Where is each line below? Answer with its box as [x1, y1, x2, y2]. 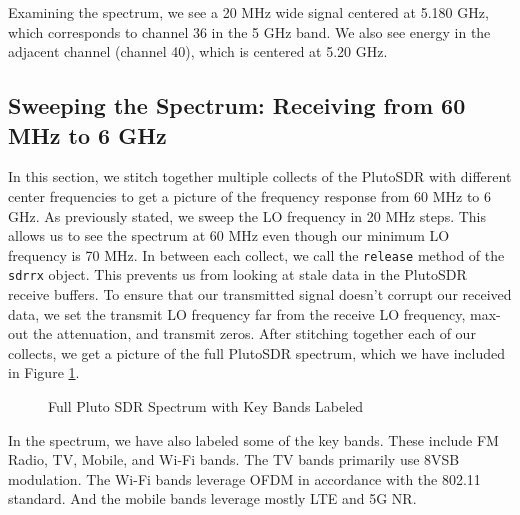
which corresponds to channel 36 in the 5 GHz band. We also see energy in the [8, 21, 491, 42]
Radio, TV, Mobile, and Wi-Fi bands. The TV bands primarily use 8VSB [8, 449, 460, 470]
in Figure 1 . [8, 362, 80, 383]
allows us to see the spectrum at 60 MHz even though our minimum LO [8, 225, 450, 246]
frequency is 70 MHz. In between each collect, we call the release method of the [8, 244, 505, 265]
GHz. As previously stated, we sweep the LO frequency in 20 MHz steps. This [8, 205, 487, 226]
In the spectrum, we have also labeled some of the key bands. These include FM [8, 429, 499, 450]
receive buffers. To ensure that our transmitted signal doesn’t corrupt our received [8, 284, 512, 305]
